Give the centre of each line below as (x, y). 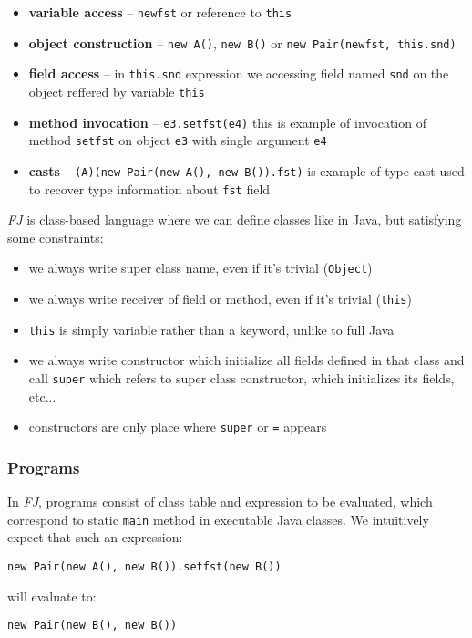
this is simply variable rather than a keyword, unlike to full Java (211, 329)
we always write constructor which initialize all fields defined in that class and (246, 360)
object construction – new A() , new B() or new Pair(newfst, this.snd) (242, 42)
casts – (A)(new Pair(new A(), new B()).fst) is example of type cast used (246, 170)
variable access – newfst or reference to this (160, 12)
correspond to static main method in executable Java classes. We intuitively (218, 519)
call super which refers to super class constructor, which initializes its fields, (241, 378)
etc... (42, 396)
